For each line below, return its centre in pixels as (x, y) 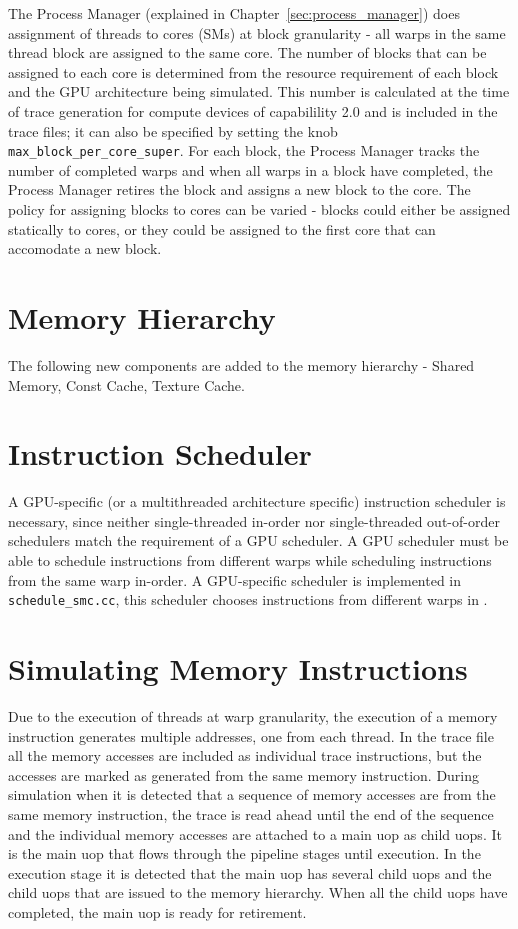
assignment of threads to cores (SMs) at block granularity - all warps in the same (257, 32)
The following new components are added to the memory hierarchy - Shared (241, 364)
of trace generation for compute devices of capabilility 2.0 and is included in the (253, 110)
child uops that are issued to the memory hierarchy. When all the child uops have (258, 892)
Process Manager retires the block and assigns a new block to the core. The (239, 189)
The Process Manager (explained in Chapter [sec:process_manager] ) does (234, 13)
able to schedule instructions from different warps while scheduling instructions (250, 560)
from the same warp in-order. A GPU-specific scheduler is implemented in (235, 579)
